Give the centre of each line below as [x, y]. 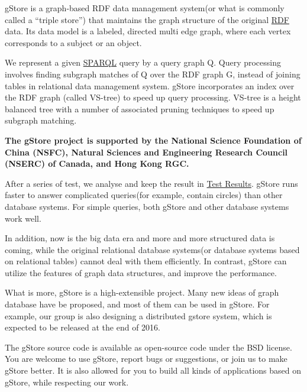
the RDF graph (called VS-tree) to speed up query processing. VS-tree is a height [153, 97]
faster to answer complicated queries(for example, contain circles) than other [144, 195]
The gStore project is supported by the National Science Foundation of [153, 140]
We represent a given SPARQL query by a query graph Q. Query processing [143, 62]
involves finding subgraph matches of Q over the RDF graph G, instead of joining [153, 74]
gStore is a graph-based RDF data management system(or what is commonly [145, 8]
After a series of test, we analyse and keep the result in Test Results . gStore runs [151, 183]
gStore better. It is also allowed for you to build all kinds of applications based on [153, 370]
